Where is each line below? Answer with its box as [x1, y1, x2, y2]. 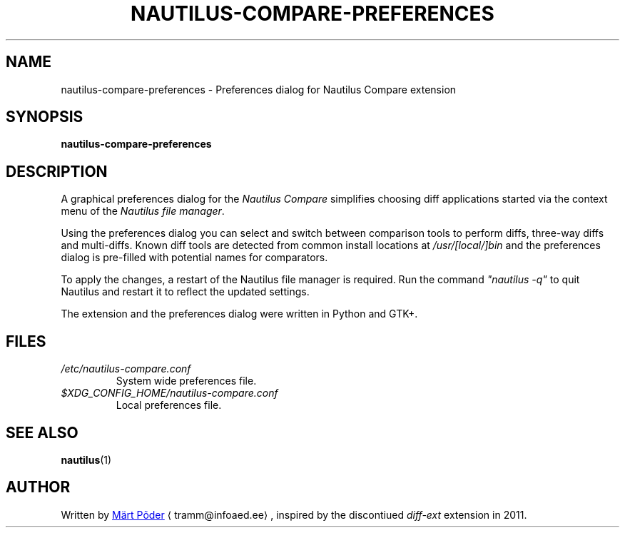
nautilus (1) [61, 453, 112, 466]
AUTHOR [6, 478, 71, 497]
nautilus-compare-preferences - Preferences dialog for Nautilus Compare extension [61, 83, 457, 96]
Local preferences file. [116, 399, 222, 412]
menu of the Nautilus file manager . [61, 205, 225, 218]
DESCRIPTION [6, 162, 108, 181]
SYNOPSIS [6, 108, 83, 126]
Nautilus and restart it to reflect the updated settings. [61, 285, 310, 298]
